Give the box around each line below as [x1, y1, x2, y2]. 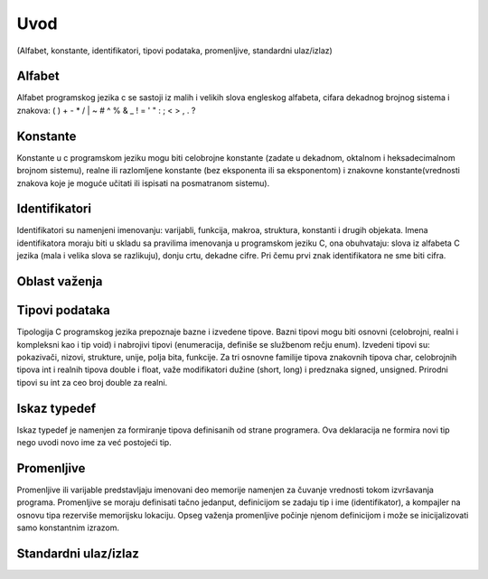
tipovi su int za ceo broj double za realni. [16, 377, 168, 388]
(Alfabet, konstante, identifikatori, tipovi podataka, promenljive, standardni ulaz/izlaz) [16, 45, 333, 56]
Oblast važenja [16, 274, 103, 289]
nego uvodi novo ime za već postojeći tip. [16, 437, 172, 447]
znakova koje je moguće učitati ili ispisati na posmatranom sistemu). [16, 177, 270, 189]
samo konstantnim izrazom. [16, 522, 119, 533]
